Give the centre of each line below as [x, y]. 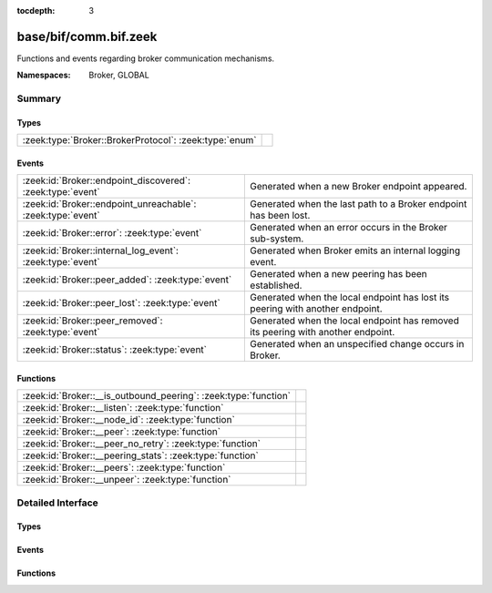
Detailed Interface [58, 503]
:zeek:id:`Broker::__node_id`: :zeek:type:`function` [129, 420]
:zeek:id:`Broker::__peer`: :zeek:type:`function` [122, 432]
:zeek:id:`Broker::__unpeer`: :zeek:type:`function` [127, 480]
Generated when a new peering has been [338, 274]
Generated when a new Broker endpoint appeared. [359, 187]
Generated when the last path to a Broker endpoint [359, 204]
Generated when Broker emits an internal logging [355, 250]
